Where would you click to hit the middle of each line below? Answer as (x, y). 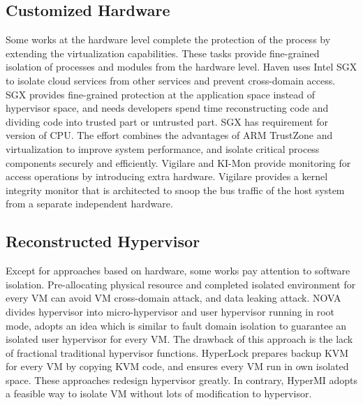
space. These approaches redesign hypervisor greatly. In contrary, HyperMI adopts (182, 380)
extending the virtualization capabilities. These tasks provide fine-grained (163, 53)
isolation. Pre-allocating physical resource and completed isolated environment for (181, 284)
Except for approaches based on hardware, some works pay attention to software (178, 271)
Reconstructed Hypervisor (103, 241)
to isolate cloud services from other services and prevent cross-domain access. (171, 80)
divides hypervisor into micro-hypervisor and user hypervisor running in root (170, 311)
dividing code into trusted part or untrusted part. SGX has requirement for (167, 121)
